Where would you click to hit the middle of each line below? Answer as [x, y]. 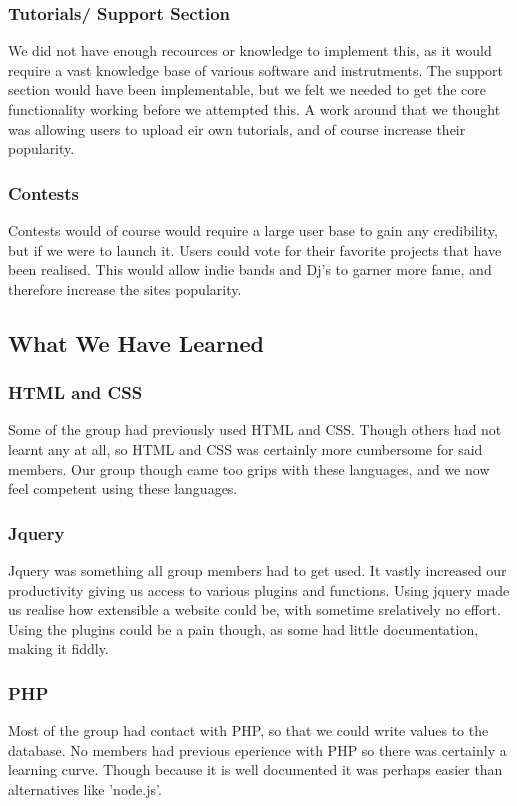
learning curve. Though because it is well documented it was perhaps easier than [255, 769]
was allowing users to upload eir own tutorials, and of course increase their [237, 128]
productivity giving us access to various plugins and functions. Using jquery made [259, 589]
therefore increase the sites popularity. [125, 288]
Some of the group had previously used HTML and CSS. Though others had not [255, 429]
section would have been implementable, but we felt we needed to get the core [247, 89]
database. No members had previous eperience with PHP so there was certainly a [257, 749]
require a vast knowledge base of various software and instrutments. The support [256, 69]
